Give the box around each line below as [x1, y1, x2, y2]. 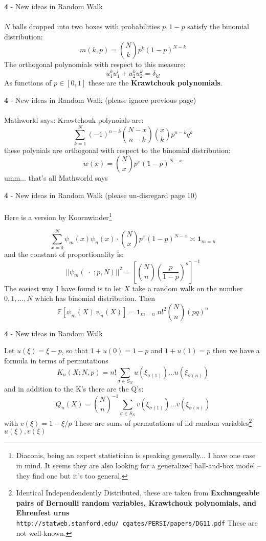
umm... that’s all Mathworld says [4, 172, 108, 183]
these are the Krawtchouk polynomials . [88, 77, 223, 88]
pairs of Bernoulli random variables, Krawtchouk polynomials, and [16, 497, 256, 508]
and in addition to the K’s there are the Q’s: [4, 383, 144, 394]
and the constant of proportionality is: [4, 249, 124, 259]
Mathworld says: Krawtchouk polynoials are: [4, 114, 144, 125]
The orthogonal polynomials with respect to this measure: [4, 59, 186, 70]
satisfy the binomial [187, 21, 249, 32]
